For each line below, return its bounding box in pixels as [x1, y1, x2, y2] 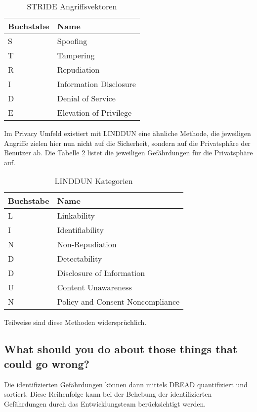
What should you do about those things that [4, 341, 238, 357]
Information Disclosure [57, 78, 136, 90]
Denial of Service [57, 92, 116, 104]
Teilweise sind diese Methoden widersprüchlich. [4, 317, 147, 327]
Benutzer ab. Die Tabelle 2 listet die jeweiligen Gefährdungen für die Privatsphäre [4, 147, 253, 158]
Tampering [57, 49, 95, 61]
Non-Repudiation [57, 238, 117, 250]
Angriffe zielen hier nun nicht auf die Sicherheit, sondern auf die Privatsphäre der [4, 137, 251, 148]
